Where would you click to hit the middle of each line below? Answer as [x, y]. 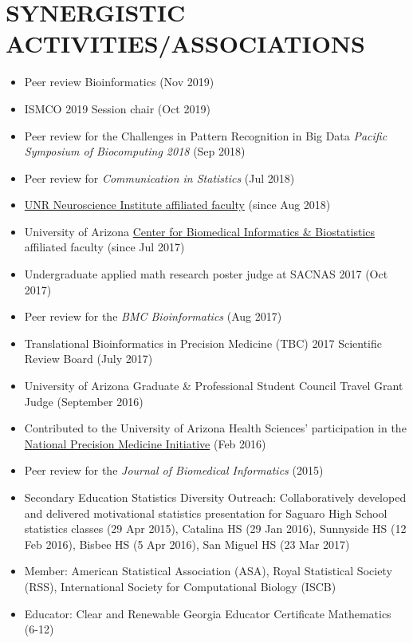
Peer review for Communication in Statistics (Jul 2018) [159, 178]
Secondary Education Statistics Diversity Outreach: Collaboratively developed [215, 497]
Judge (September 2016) [84, 401]
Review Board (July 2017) [88, 359]
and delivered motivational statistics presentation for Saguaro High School [206, 513]
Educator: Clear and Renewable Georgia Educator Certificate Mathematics [208, 613]
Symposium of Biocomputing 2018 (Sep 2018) [135, 151]
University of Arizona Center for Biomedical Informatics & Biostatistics [200, 231]
